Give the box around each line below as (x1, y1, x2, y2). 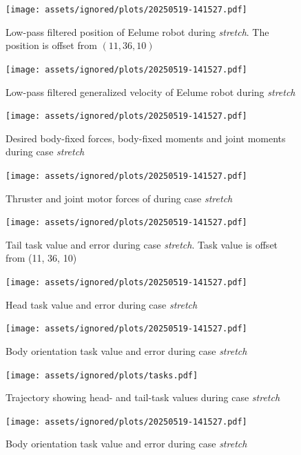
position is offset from (6, 38, 97, 52)
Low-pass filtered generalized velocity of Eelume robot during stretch (6, 84, 295, 99)
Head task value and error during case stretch (6, 297, 198, 311)
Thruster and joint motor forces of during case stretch (6, 191, 233, 205)
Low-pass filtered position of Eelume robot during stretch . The (6, 24, 269, 39)
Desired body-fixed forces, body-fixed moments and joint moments (6, 130, 286, 145)
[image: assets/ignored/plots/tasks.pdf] (6, 370, 198, 380)
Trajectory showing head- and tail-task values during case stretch (6, 390, 280, 405)
